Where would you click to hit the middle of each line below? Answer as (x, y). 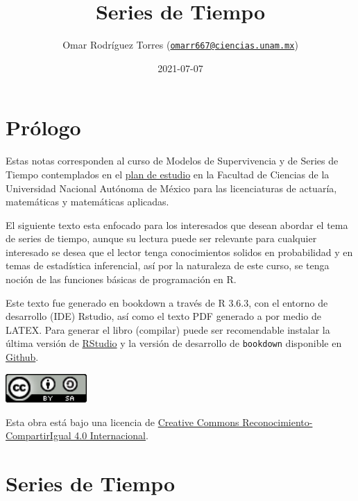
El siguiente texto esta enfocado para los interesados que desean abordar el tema (177, 224)
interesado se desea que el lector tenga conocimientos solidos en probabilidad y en (179, 252)
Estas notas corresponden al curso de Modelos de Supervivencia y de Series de (172, 161)
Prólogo (43, 127)
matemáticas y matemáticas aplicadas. (87, 202)
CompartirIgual (39, 435)
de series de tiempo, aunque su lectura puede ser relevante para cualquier (161, 238)
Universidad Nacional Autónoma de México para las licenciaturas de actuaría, (171, 188)
